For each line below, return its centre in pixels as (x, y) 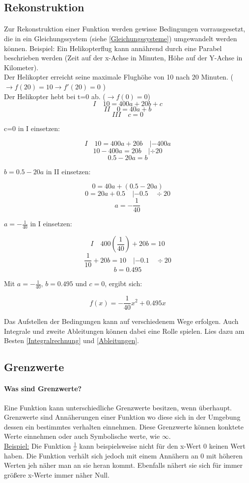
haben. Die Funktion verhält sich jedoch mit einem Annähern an (101, 455)
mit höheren (224, 455)
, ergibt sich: (124, 283)
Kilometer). (21, 67)
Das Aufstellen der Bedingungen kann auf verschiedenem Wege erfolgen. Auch (121, 321)
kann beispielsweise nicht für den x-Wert (140, 445)
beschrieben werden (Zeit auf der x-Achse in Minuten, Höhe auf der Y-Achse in (123, 58)
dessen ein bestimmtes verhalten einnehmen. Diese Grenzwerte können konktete (124, 426)
